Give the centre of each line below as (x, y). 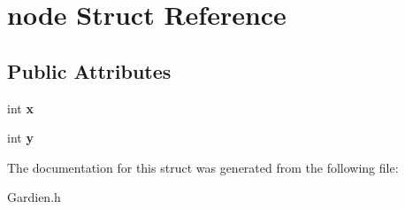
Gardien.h (34, 197)
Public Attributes (89, 70)
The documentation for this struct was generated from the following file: (203, 167)
